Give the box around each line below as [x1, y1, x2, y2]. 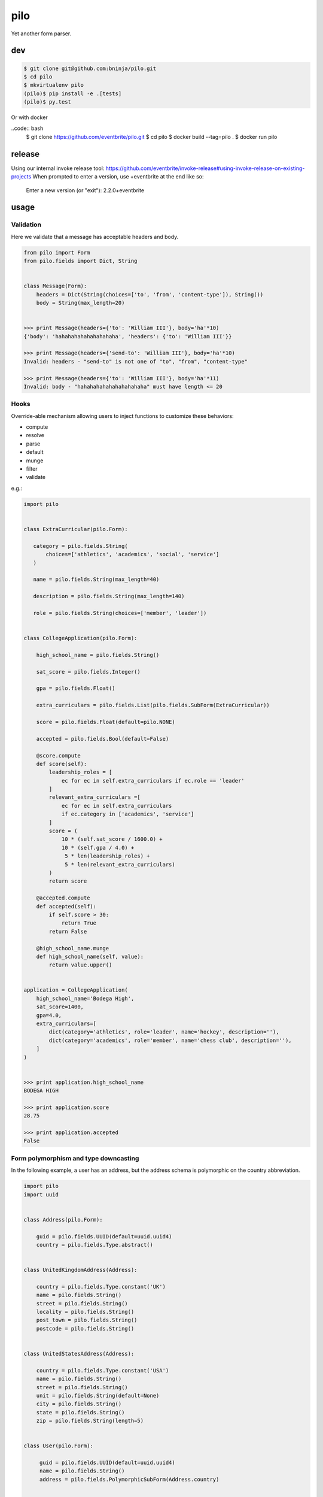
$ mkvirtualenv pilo [23, 81, 84, 89]
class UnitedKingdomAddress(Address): [23, 1266, 138, 1274]
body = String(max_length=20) [36, 299, 125, 307]
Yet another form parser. [11, 30, 72, 37]
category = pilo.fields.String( [33, 543, 128, 549]
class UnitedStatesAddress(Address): [23, 1350, 135, 1357]
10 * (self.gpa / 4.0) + [61, 844, 135, 851]
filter [26, 465, 38, 472]
